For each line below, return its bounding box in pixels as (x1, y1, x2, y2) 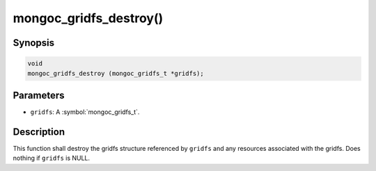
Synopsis (13, 37, 55, 49)
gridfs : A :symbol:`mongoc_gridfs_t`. (30, 108, 140, 116)
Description (13, 126, 65, 138)
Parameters (13, 89, 65, 101)
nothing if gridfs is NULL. (13, 154, 91, 163)
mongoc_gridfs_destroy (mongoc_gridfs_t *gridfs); (27, 70, 205, 77)
